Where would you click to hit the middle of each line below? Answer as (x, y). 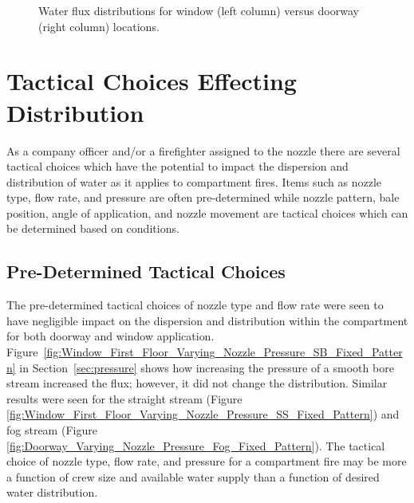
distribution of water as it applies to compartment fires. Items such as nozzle (194, 181)
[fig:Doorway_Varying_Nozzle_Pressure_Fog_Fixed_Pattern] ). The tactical (196, 445)
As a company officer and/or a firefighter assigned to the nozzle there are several (203, 150)
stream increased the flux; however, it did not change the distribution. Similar (197, 383)
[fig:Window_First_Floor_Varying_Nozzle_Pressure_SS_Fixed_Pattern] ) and (203, 414)
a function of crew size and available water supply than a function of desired (193, 476)
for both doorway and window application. (110, 336)
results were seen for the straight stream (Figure (124, 398)
